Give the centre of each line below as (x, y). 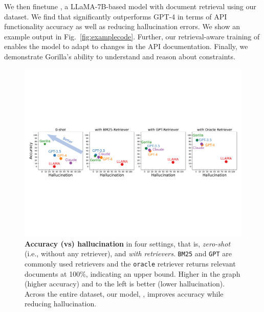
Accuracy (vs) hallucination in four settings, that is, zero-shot (128, 243)
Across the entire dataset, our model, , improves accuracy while (124, 293)
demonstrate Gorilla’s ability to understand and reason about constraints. (120, 56)
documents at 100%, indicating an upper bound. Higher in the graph (133, 273)
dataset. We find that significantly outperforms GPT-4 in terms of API (116, 16)
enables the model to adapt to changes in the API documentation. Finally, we (126, 46)
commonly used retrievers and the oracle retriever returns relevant (130, 263)
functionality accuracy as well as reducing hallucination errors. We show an (122, 26)
